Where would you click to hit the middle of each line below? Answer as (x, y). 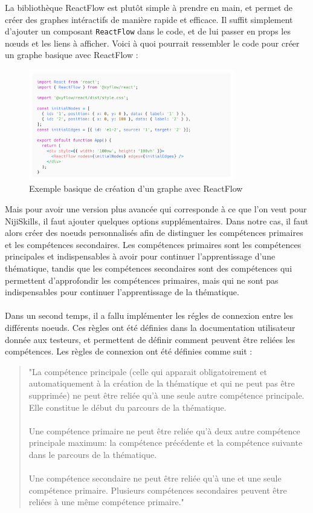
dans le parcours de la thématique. (93, 454)
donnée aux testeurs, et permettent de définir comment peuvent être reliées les (150, 339)
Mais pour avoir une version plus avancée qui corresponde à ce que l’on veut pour (156, 209)
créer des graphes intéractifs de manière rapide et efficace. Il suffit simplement (149, 19)
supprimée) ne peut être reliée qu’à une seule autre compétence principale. (166, 395)
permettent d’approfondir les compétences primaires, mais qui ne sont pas (142, 280)
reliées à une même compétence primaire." (106, 502)
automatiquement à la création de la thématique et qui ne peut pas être (162, 383)
